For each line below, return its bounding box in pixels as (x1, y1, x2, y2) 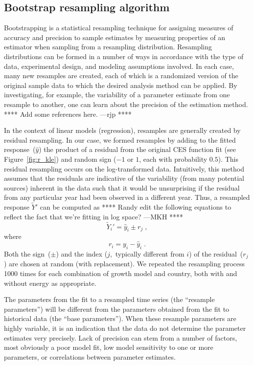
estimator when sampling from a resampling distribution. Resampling (4, 42, 212, 52)
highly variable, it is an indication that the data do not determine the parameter (4, 322, 246, 333)
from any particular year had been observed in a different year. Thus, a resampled (4, 192, 250, 202)
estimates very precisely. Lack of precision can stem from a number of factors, (4, 332, 237, 343)
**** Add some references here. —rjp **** (4, 108, 132, 119)
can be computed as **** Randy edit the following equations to (40, 202, 231, 212)
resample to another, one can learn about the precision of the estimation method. (4, 99, 248, 109)
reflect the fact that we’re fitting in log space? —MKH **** (4, 211, 184, 221)
